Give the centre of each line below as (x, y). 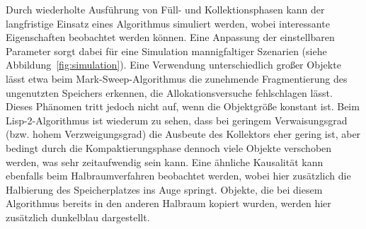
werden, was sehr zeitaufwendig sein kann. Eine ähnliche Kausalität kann (165, 162)
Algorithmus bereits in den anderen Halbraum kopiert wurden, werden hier (168, 203)
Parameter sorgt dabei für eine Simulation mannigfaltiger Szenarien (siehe (166, 51)
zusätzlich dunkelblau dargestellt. (78, 217)
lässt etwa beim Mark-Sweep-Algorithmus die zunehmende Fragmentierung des (177, 78)
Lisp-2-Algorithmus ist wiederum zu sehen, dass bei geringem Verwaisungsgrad (177, 120)
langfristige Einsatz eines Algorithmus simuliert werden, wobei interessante (168, 23)
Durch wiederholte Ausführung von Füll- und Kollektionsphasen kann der (165, 9)
